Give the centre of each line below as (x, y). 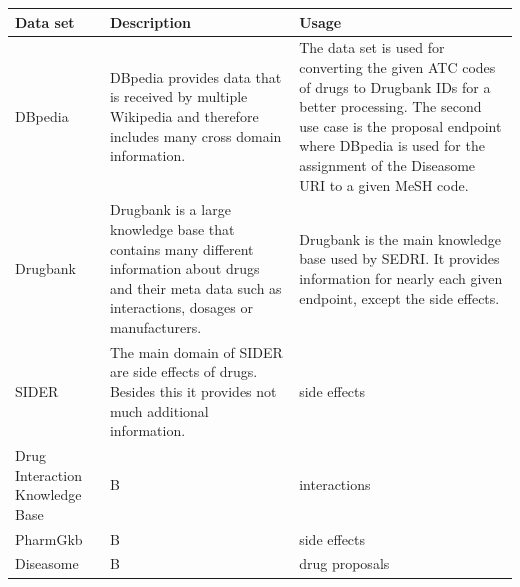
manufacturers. (155, 326)
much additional (159, 410)
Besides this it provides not (193, 390)
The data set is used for (372, 47)
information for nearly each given (401, 277)
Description (150, 21)
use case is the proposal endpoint (400, 125)
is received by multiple (178, 96)
